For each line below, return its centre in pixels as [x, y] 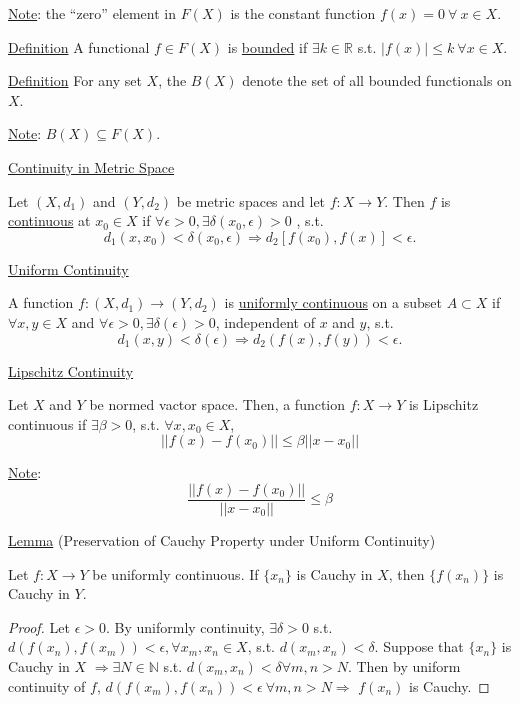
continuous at [49, 220]
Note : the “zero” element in [92, 13]
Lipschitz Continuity [71, 370]
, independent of [265, 321]
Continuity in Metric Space [91, 166]
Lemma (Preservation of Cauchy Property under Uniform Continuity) [222, 539]
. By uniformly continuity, [185, 626]
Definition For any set [75, 80]
